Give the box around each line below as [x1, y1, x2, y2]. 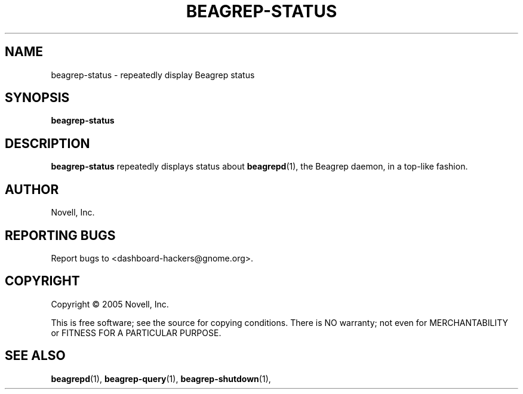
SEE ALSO [5, 348, 66, 364]
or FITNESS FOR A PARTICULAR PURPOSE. [51, 327, 221, 338]
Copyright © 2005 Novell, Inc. [51, 298, 169, 309]
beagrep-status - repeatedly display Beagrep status [51, 69, 255, 80]
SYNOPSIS [5, 90, 70, 106]
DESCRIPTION [5, 136, 90, 151]
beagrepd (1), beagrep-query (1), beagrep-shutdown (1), [51, 373, 271, 384]
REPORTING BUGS [5, 227, 116, 243]
